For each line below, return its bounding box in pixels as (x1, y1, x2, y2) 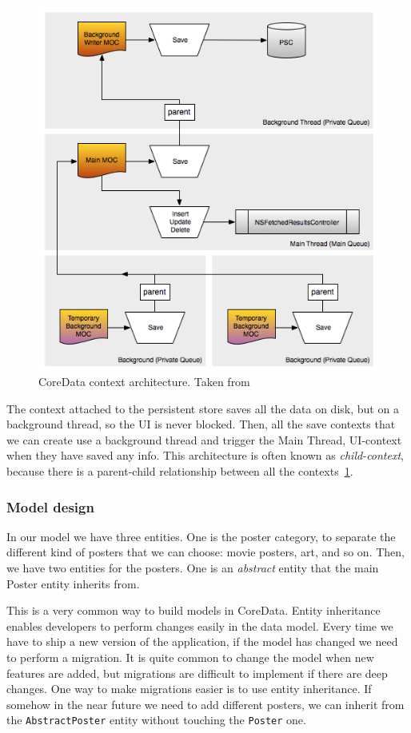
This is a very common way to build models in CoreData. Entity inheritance (6, 602, 381, 619)
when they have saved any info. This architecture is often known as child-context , (6, 447, 405, 464)
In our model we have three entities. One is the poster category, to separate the (6, 528, 396, 544)
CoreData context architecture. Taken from (38, 373, 250, 390)
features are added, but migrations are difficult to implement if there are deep (6, 664, 388, 681)
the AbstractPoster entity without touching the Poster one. (6, 711, 306, 728)
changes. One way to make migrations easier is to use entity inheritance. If (6, 680, 372, 697)
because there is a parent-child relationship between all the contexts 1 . (6, 463, 353, 480)
